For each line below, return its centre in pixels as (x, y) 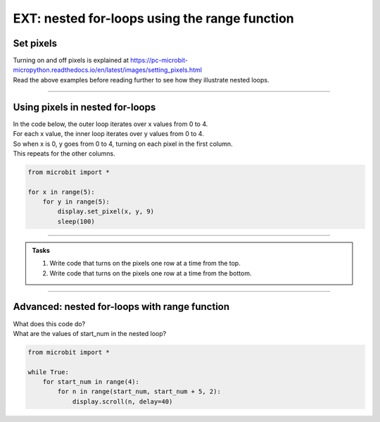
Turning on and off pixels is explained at (71, 61)
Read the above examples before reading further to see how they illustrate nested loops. (141, 80)
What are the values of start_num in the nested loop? (90, 333)
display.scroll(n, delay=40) (122, 401)
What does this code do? (49, 323)
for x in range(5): (61, 192)
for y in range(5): (76, 202)
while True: (49, 372)
